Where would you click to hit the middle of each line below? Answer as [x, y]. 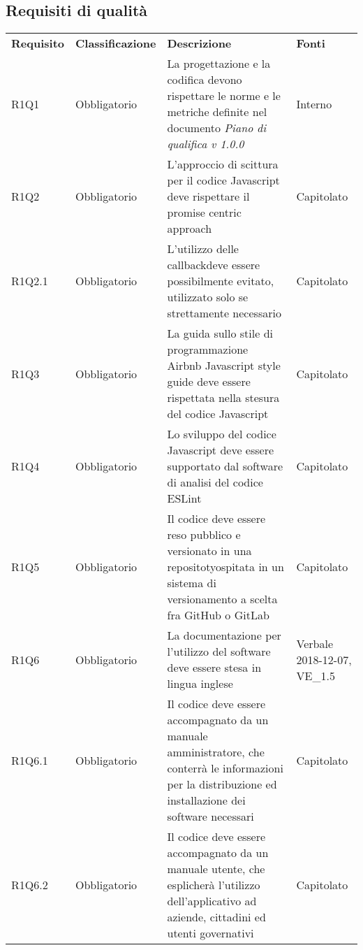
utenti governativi [210, 933]
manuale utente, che [216, 869]
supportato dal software [225, 466]
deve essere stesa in [214, 668]
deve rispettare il [208, 196]
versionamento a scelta [222, 599]
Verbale [315, 643]
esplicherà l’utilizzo [214, 885]
